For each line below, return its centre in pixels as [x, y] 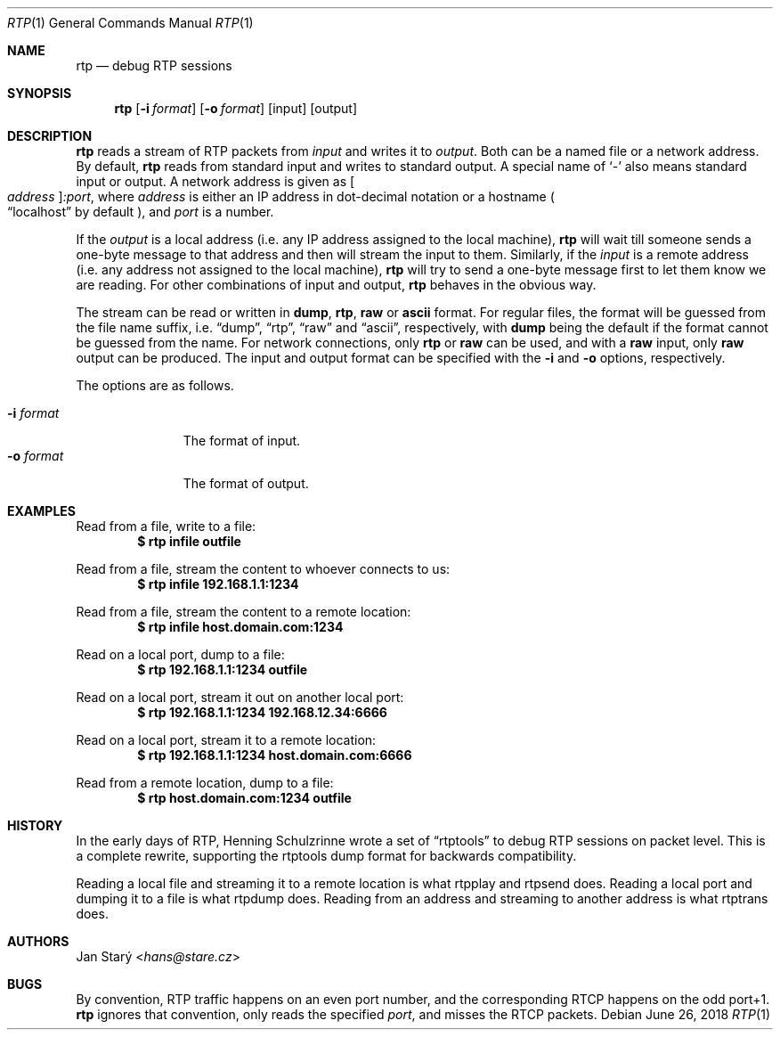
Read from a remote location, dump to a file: [205, 783]
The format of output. [246, 483]
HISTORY [35, 825]
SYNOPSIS [40, 93]
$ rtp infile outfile [189, 541]
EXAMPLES [41, 511]
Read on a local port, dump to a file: [180, 654]
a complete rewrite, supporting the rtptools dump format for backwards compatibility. [326, 856]
